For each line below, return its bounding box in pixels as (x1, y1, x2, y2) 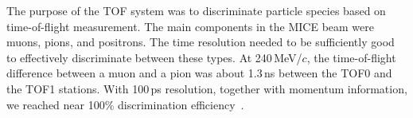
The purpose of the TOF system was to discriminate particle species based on (6, 2, 386, 18)
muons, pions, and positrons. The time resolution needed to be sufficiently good (6, 33, 395, 50)
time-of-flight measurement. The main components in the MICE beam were (6, 18, 374, 34)
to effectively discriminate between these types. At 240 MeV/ (6, 49, 302, 65)
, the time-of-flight (306, 49, 396, 65)
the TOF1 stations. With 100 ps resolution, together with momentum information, (6, 80, 407, 96)
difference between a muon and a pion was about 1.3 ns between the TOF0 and (6, 65, 392, 81)
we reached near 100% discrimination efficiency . (6, 96, 244, 112)
